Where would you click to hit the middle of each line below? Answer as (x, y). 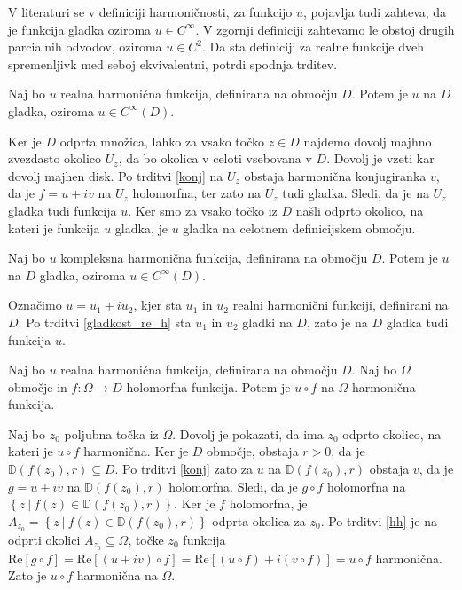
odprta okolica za (259, 520)
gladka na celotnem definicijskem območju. (299, 228)
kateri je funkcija (54, 228)
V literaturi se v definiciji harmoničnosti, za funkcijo (150, 12)
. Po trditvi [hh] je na (379, 520)
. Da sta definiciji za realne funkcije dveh (313, 47)
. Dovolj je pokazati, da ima (248, 433)
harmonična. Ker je (136, 451)
